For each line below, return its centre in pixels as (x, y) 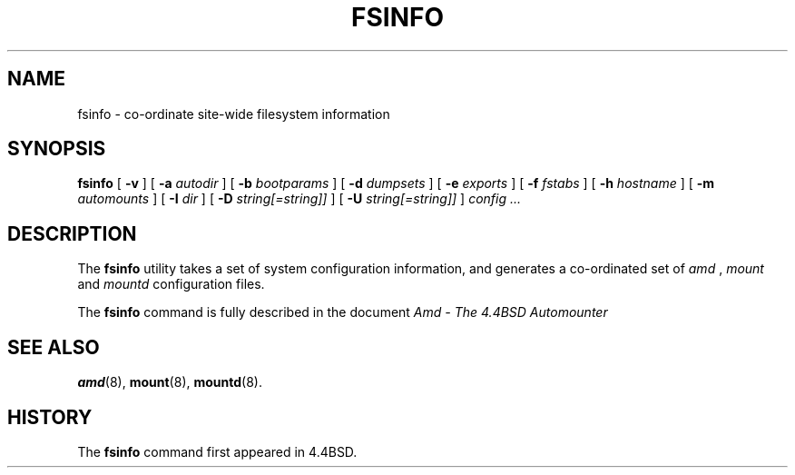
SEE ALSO (54, 347)
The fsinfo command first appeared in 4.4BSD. (217, 451)
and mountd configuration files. (171, 284)
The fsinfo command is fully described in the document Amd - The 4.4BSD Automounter (343, 312)
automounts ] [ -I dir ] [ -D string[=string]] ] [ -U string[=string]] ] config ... (299, 199)
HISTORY (50, 417)
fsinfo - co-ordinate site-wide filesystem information (234, 114)
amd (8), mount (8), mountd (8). (170, 382)
